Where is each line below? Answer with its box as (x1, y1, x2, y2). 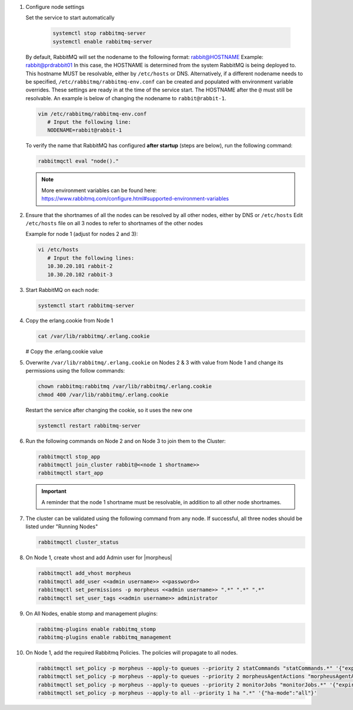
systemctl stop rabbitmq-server (52, 30, 146, 37)
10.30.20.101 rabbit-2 (47, 263, 113, 269)
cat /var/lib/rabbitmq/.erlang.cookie (38, 333, 150, 340)
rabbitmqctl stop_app (38, 453, 101, 460)
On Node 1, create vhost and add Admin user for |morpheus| (25, 554, 172, 561)
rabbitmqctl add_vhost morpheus (38, 570, 132, 577)
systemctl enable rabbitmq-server (52, 38, 152, 45)
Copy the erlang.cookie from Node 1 (25, 317, 114, 324)
